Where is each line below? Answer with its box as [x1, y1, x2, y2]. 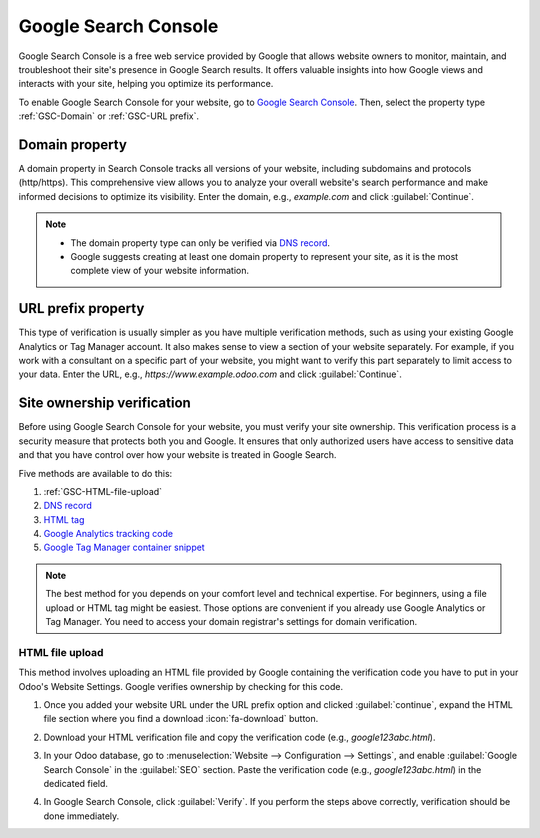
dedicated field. [43, 777, 109, 789]
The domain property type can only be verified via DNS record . [70, 236, 330, 249]
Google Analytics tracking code [43, 528, 174, 540]
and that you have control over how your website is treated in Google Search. [18, 449, 337, 461]
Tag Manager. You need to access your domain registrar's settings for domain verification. [45, 616, 418, 628]
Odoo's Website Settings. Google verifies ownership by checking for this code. [18, 680, 344, 692]
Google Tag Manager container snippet [43, 541, 205, 554]
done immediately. [43, 810, 120, 822]
